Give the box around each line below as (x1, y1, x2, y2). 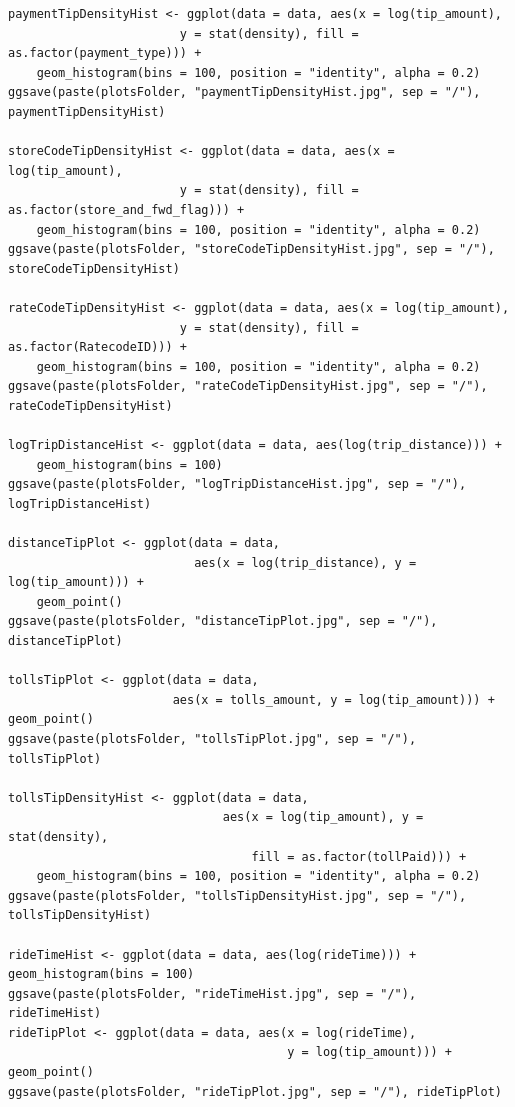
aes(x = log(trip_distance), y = (194, 555, 417, 570)
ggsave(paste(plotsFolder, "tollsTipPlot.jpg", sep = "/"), (8, 731, 417, 746)
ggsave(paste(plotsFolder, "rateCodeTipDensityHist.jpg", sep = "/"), (8, 379, 488, 394)
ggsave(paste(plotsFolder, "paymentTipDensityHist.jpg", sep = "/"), (8, 85, 481, 100)
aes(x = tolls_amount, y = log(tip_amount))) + (172, 692, 495, 707)
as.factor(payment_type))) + (8, 46, 202, 61)
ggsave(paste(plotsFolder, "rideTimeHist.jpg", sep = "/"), (8, 986, 417, 1001)
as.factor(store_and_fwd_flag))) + (8, 202, 245, 217)
